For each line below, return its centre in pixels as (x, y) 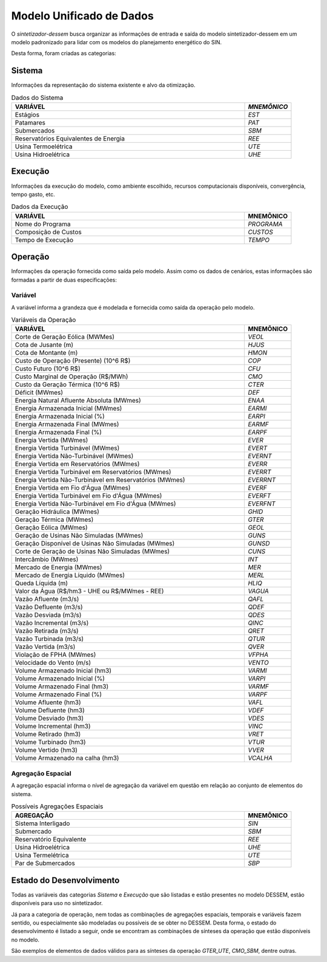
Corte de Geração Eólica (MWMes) (65, 337)
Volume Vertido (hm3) (46, 750)
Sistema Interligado (42, 823)
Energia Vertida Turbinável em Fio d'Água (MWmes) (88, 496)
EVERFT (259, 496)
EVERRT (260, 472)
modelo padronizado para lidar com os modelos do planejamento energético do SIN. (117, 42)
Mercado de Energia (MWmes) (58, 567)
